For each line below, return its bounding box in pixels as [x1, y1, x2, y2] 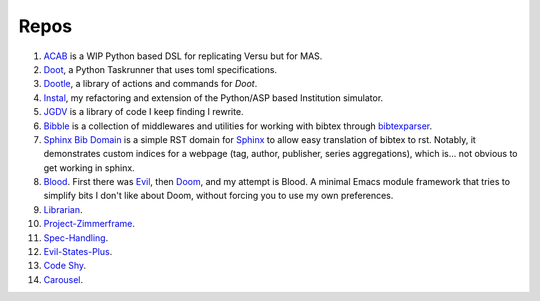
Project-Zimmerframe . [43, 218, 135, 230]
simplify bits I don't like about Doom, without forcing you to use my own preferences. [43, 190, 394, 202]
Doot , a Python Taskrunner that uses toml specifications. [43, 63, 278, 75]
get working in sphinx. [43, 161, 135, 174]
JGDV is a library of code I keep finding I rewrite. [43, 106, 244, 118]
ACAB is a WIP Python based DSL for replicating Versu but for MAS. [43, 50, 323, 62]
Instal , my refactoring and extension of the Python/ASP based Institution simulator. [43, 91, 384, 104]
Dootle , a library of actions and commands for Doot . [43, 78, 258, 90]
